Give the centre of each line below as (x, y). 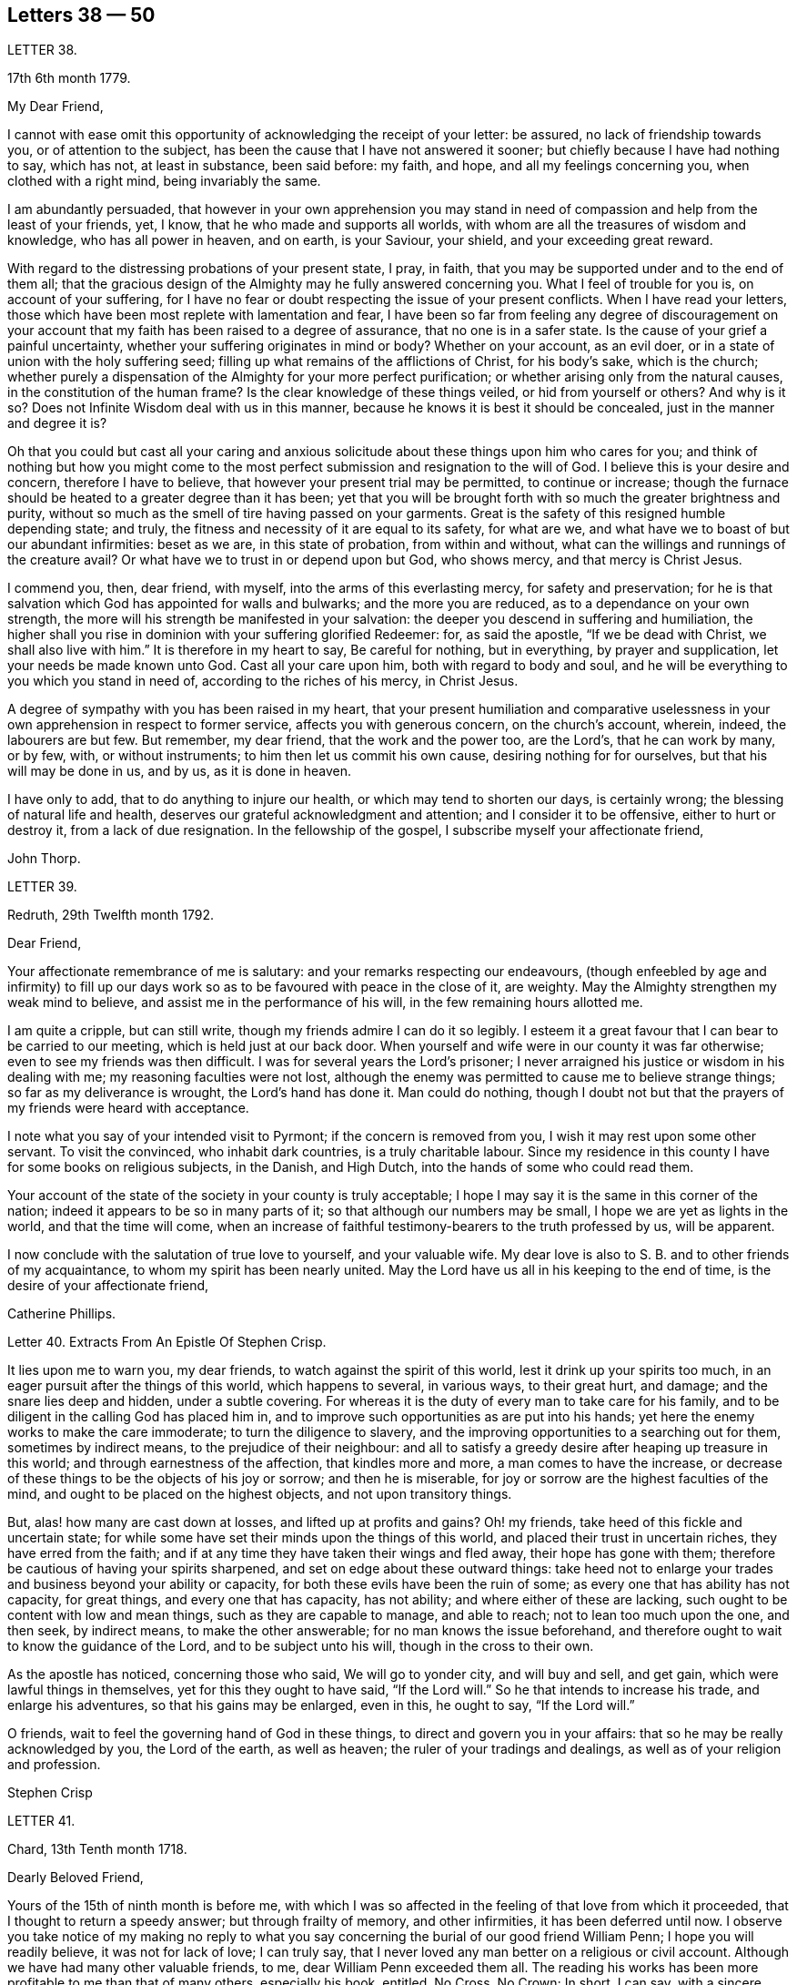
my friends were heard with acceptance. (128, 1108)
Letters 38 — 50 (81, 15)
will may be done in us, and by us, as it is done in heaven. (179, 771)
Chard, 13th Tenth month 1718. (97, 1849)
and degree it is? (57, 423)
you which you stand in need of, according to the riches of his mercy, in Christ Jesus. (263, 681)
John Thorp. (44, 859)
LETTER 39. (42, 887)
